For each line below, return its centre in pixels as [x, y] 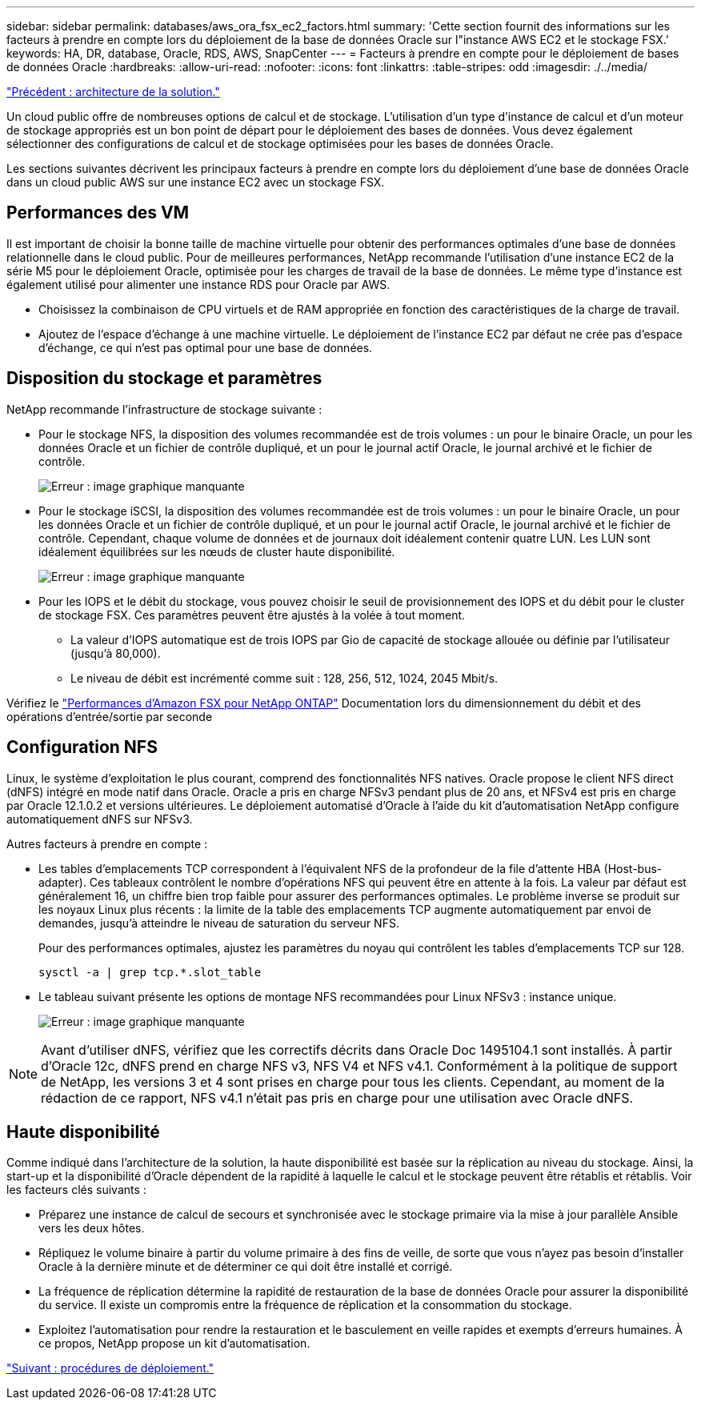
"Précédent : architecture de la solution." [113, 92]
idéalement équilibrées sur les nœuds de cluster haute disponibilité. [217, 551]
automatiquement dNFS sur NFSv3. [100, 819]
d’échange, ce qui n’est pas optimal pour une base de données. [206, 347]
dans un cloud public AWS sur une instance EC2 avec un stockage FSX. [196, 182]
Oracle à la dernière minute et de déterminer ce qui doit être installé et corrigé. [246, 1267]
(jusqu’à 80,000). [116, 653]
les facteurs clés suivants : [76, 1190]
